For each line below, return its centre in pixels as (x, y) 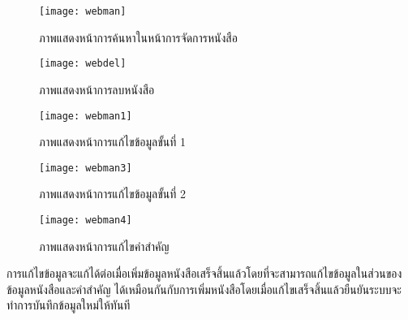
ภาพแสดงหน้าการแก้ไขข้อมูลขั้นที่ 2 (113, 194)
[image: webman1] (86, 116)
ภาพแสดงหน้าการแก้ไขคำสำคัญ (104, 246)
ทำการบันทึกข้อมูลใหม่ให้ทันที (69, 305)
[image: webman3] (86, 168)
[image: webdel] (83, 64)
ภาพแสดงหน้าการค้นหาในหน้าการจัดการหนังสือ (138, 37)
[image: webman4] (86, 220)
